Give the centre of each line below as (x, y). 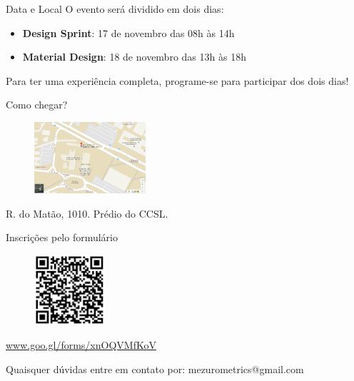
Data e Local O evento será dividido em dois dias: (115, 9)
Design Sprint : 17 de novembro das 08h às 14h (128, 32)
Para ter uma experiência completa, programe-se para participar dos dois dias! (177, 80)
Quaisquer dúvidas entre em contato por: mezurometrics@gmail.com (155, 369)
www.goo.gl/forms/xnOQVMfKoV (81, 345)
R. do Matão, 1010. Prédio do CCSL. (87, 213)
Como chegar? (37, 105)
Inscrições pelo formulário (62, 237)
